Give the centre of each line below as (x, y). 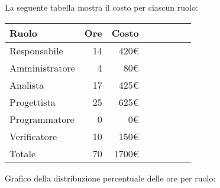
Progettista (33, 102)
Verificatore (33, 136)
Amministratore (42, 67)
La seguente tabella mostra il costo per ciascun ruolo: (101, 7)
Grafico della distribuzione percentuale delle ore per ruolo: (110, 178)
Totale (23, 153)
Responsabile (36, 50)
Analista (27, 85)
